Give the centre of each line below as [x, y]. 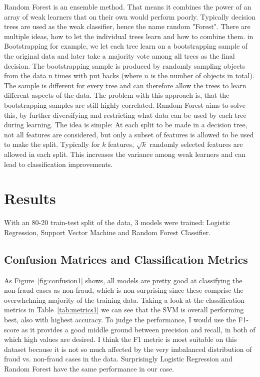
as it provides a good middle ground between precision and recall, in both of [138, 329]
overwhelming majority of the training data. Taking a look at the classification [124, 300]
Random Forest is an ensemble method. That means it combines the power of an [128, 7]
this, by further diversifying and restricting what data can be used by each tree [125, 115]
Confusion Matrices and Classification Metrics [126, 259]
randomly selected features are [196, 144]
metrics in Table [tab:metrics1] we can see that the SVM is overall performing [124, 310]
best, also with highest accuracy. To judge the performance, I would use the [120, 319]
